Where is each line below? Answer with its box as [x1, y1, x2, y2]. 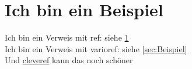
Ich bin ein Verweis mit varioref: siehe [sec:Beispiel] [5, 42, 187, 55]
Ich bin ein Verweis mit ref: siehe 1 [5, 31, 129, 43]
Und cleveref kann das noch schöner [5, 54, 133, 66]
